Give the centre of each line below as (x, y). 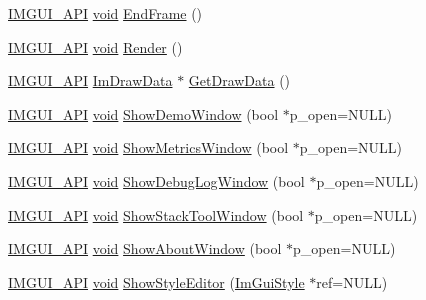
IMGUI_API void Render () (95, 46)
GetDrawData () (239, 80)
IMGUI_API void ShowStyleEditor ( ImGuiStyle (156, 281)
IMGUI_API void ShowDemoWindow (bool (143, 113)
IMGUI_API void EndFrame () (105, 13)
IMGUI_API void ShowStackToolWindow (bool (156, 214)
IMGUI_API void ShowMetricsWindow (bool (148, 147)
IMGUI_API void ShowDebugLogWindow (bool (156, 180)
